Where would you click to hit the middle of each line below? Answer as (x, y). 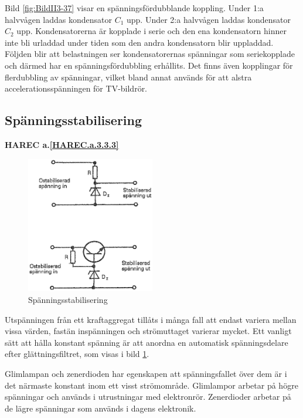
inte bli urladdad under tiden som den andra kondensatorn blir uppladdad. (139, 42)
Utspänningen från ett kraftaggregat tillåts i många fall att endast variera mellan (151, 319)
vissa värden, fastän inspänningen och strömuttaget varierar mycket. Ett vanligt (148, 331)
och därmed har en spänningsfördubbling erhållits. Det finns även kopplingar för (149, 65)
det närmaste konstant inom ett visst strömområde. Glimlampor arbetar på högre (151, 385)
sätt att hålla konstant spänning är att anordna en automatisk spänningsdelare (147, 342)
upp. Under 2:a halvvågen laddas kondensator (209, 19)
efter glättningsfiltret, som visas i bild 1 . (77, 354)
